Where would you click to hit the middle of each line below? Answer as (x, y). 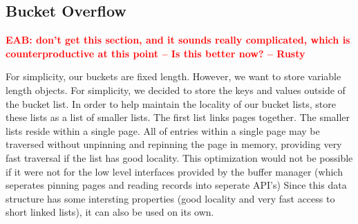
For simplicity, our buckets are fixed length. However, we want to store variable (173, 76)
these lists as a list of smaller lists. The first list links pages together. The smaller (178, 117)
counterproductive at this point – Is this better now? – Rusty (156, 53)
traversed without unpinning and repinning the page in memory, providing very (174, 144)
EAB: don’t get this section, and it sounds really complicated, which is (178, 40)
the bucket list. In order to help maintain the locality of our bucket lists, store (171, 103)
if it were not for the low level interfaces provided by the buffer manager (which (174, 171)
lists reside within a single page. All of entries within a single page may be (163, 130)
